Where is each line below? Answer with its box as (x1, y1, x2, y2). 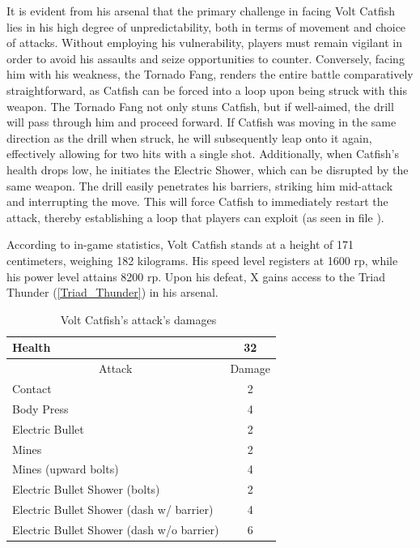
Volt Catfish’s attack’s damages (60, 310, 217, 328)
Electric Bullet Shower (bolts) (12, 481, 160, 498)
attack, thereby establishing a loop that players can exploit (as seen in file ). (6, 208, 384, 225)
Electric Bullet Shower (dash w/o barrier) (12, 520, 219, 537)
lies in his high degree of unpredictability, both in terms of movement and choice (6, 18, 406, 35)
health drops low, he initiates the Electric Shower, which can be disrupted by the (6, 161, 409, 178)
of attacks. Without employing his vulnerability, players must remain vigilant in (6, 34, 402, 51)
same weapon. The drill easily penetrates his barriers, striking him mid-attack (6, 177, 393, 194)
